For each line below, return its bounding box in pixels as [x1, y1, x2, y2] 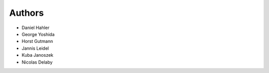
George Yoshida [21, 31, 55, 37]
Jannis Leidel [21, 45, 49, 51]
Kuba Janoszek [21, 52, 54, 58]
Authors [9, 7, 44, 18]
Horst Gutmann [21, 38, 53, 44]
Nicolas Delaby [21, 59, 53, 65]
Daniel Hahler [21, 25, 50, 31]
